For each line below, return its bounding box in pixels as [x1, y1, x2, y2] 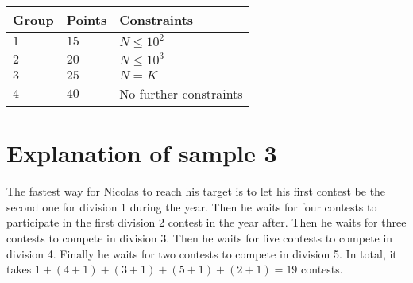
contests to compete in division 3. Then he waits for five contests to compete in [6, 229, 393, 246]
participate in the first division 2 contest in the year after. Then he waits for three [6, 214, 407, 231]
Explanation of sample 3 [6, 137, 277, 169]
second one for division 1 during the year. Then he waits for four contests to [6, 198, 377, 215]
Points [66, 10, 107, 29]
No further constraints [119, 84, 243, 103]
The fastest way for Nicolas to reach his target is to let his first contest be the [6, 183, 386, 200]
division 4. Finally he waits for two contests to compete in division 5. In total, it [6, 245, 397, 262]
